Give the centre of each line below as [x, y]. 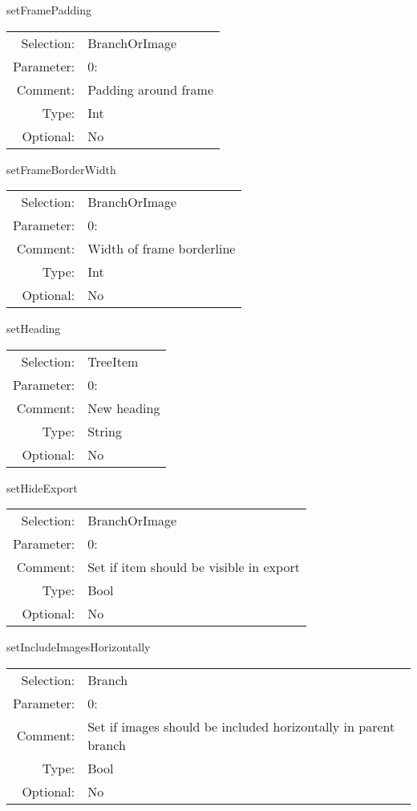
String [105, 431]
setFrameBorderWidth [61, 169]
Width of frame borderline [162, 249]
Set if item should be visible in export [194, 567]
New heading [124, 408]
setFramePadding [49, 10]
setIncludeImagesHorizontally [79, 647]
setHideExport [42, 487]
